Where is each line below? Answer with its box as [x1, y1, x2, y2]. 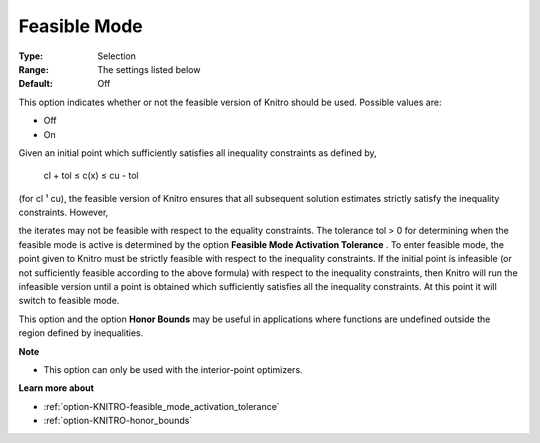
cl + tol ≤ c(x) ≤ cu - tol [43, 170, 139, 182]
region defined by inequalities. [18, 327, 144, 339]
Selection [97, 50, 137, 62]
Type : [18, 50, 44, 62]
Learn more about [18, 382, 95, 394]
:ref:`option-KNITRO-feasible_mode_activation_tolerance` [43, 400, 280, 412]
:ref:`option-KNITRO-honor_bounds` [43, 415, 193, 427]
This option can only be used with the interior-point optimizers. [43, 363, 304, 375]
